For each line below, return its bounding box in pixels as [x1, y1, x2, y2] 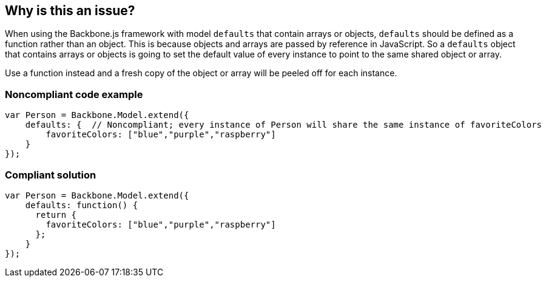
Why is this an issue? [5, 3, 135, 18]
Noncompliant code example [5, 88, 143, 100]
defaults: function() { [25, 200, 138, 210]
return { [35, 209, 77, 220]
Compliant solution [5, 168, 96, 181]
